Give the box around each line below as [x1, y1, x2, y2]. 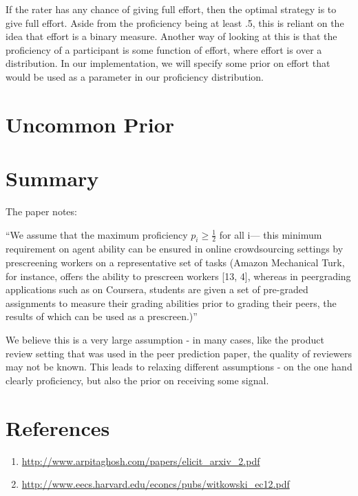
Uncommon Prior [6, 110, 175, 138]
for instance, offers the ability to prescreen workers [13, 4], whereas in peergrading [6, 268, 351, 283]
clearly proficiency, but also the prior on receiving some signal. [6, 373, 269, 387]
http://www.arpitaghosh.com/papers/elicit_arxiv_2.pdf [21, 453, 260, 468]
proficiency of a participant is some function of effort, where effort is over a [6, 42, 322, 57]
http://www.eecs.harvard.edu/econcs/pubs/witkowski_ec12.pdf [21, 477, 290, 491]
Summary [6, 164, 99, 192]
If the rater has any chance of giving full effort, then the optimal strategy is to [6, 2, 337, 16]
